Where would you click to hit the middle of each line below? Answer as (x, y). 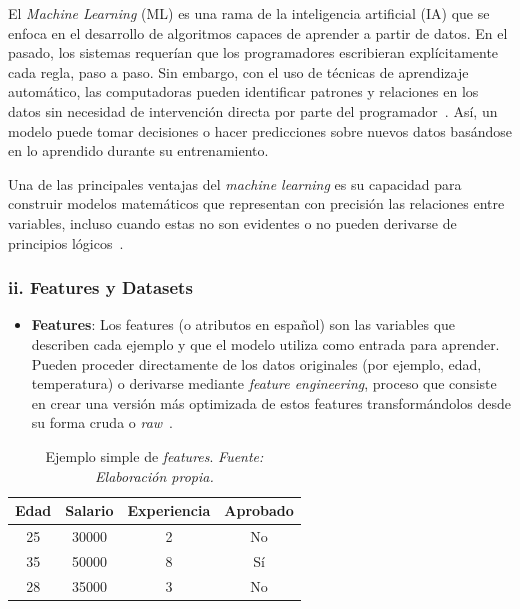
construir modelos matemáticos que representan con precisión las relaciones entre (256, 203)
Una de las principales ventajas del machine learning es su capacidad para (235, 183)
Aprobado (259, 510)
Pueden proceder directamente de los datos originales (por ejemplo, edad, (256, 363)
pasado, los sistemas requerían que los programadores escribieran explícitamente (253, 52)
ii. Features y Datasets (100, 287)
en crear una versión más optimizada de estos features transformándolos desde (271, 402)
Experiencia (169, 510)
